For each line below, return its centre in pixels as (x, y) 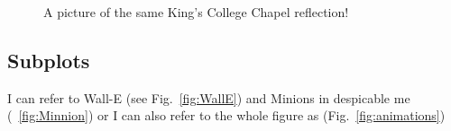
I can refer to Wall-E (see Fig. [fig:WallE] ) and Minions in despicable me (209, 97)
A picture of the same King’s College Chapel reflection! (196, 12)
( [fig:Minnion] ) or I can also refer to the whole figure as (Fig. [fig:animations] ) (226, 115)
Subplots (49, 60)
